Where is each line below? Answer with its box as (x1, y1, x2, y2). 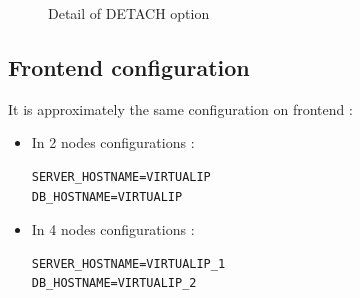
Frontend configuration (8, 51, 250, 82)
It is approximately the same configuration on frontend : (8, 98, 353, 119)
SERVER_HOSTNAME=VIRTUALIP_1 (31, 256, 226, 271)
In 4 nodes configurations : (31, 219, 195, 240)
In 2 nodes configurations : (31, 132, 195, 153)
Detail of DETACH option (48, 3, 210, 23)
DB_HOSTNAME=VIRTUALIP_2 (31, 276, 197, 291)
